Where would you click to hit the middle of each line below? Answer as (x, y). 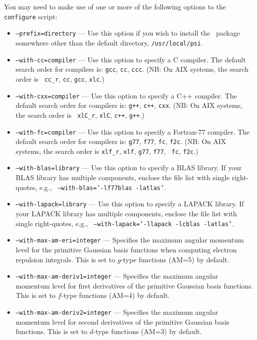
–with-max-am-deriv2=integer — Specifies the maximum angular (117, 312)
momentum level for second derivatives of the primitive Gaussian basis (123, 321)
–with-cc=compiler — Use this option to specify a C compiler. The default (131, 59)
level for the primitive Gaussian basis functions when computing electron (126, 249)
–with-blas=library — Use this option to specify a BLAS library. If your (129, 168)
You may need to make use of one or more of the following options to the (115, 6)
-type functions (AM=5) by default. (175, 259)
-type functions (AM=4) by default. (115, 295)
